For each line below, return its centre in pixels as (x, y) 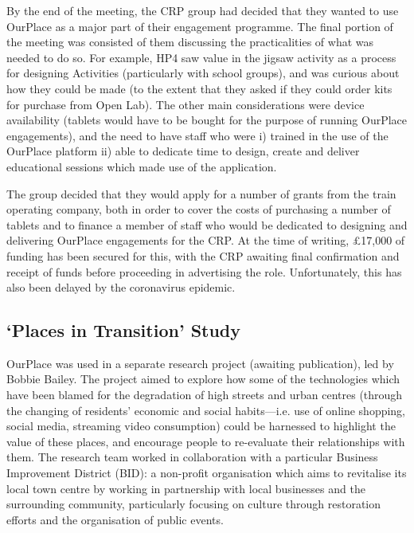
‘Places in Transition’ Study (124, 330)
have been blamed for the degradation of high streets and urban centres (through (205, 395)
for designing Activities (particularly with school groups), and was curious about (203, 73)
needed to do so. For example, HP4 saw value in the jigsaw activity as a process (201, 57)
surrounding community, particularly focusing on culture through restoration (194, 504)
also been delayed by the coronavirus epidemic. (121, 287)
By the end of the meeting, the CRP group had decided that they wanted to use (203, 10)
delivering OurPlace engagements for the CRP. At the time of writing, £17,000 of (206, 240)
